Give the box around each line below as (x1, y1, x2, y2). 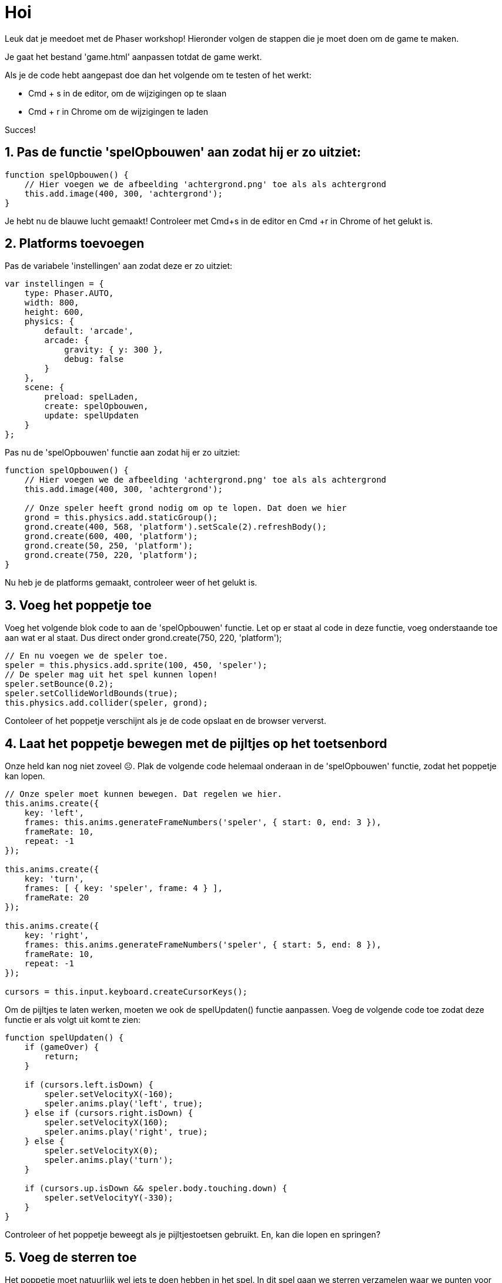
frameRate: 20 (24, 893, 89, 903)
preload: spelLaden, (44, 392, 139, 402)
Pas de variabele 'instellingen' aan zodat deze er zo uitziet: (5, 261, 233, 271)
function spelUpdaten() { (5, 1033, 124, 1043)
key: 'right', (24, 930, 89, 940)
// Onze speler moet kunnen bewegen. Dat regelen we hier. (5, 789, 283, 799)
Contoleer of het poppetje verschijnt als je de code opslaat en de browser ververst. (5, 716, 326, 726)
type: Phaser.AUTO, (24, 288, 114, 298)
